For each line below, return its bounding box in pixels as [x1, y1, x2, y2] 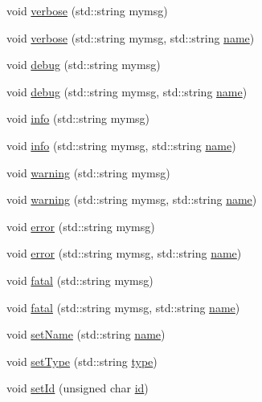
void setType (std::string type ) [6, 352, 158, 369]
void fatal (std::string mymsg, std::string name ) [6, 298, 240, 315]
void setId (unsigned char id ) [6, 380, 149, 396]
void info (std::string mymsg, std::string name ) [6, 136, 236, 153]
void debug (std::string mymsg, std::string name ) [6, 83, 248, 99]
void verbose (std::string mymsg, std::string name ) [6, 29, 255, 46]
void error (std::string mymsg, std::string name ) [6, 245, 242, 262]
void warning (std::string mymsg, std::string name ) [6, 191, 257, 208]
